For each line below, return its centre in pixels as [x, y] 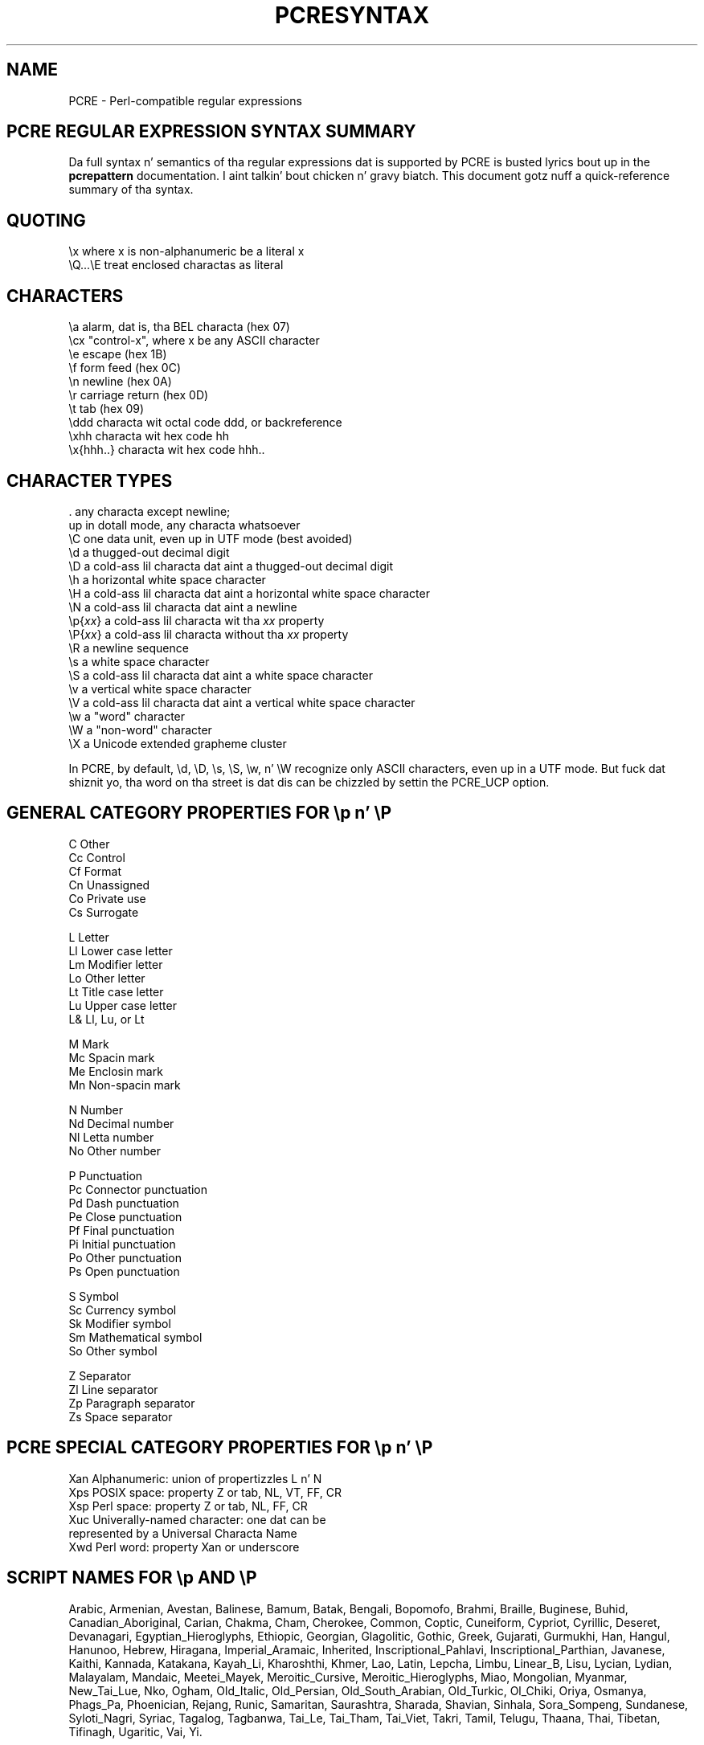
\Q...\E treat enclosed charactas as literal [176, 265]
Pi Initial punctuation [122, 1244]
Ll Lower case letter [121, 950]
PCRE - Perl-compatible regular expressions [185, 100]
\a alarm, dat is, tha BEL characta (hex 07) [179, 327]
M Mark [89, 1044]
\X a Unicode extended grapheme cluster [178, 743]
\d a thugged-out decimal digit [149, 552]
